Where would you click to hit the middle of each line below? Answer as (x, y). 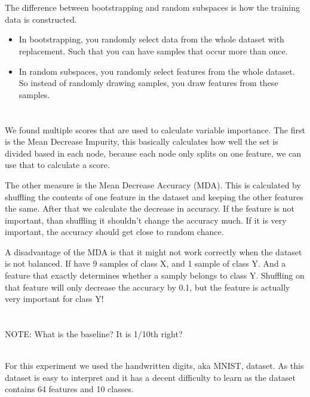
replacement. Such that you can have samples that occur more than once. (153, 51)
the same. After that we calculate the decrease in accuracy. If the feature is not (150, 208)
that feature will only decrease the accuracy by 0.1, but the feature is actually (148, 287)
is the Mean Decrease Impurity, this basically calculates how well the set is (142, 141)
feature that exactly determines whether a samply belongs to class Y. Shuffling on (155, 275)
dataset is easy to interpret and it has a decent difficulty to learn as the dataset (151, 377)
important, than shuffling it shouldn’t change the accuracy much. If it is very (146, 220)
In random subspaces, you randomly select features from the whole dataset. (157, 71)
